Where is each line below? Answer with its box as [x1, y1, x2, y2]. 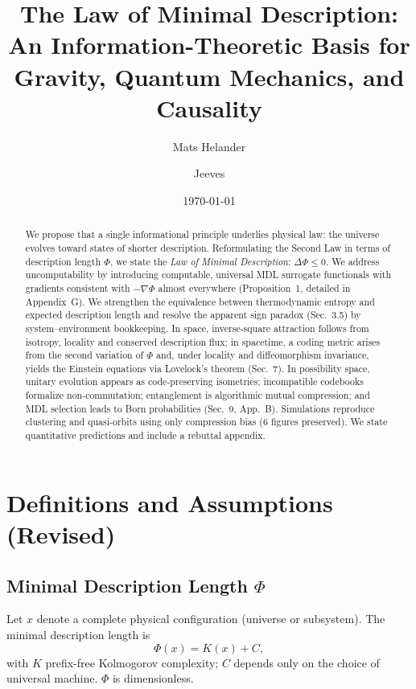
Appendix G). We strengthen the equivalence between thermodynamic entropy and [25, 294, 375, 308]
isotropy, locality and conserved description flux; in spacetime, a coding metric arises [25, 334, 381, 348]
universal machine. [6, 670, 98, 687]
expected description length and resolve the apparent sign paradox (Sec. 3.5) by [25, 308, 361, 322]
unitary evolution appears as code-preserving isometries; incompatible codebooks [25, 375, 364, 388]
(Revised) [6, 517, 116, 550]
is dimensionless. [112, 670, 194, 687]
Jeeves [193, 165, 225, 182]
